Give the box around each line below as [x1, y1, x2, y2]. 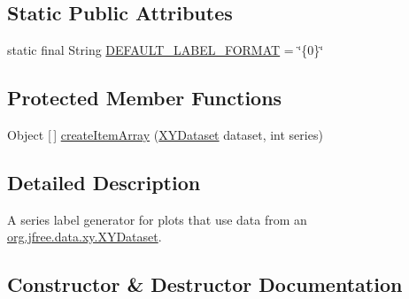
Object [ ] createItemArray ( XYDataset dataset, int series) [7, 126, 323, 143]
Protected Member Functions [7, 84, 282, 111]
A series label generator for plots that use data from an [7, 210, 307, 228]
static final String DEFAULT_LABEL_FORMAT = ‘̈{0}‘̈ [7, 41, 324, 59]
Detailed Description [7, 168, 201, 195]
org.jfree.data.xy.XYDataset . [7, 227, 162, 246]
